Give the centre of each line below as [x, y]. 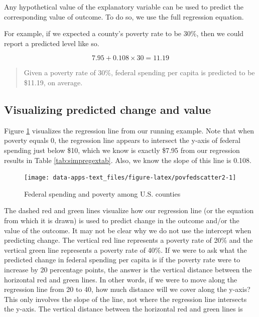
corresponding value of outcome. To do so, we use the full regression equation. [124, 16]
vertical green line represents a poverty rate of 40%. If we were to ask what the [125, 250]
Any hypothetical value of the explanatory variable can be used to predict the [124, 7]
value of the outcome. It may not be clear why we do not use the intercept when [128, 230]
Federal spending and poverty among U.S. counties [102, 193]
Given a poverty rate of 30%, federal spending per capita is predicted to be [139, 72]
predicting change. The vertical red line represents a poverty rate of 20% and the [128, 240]
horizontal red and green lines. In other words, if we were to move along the [121, 279]
